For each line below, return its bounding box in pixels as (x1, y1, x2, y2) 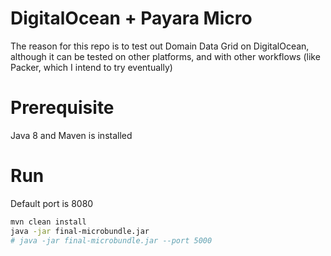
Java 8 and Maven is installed (10, 129, 133, 141)
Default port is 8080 (10, 197, 94, 209)
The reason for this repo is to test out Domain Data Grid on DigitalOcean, (10, 40, 310, 52)
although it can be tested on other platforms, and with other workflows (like (10, 50, 321, 62)
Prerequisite (10, 97, 115, 119)
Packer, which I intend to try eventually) (10, 61, 173, 73)
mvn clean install (10, 217, 87, 227)
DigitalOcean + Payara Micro (10, 7, 253, 30)
